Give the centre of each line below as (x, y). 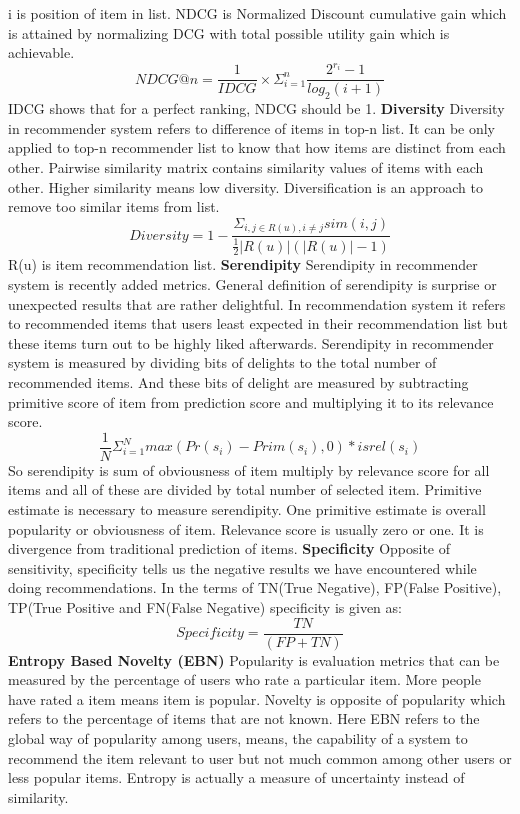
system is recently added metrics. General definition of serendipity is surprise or (252, 284)
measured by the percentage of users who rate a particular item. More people (244, 679)
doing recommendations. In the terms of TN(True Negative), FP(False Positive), (255, 587)
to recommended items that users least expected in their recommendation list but (258, 323)
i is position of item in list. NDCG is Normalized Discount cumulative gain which (257, 13)
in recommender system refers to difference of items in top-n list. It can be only (252, 127)
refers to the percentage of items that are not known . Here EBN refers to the (244, 718)
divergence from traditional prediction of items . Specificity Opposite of (229, 548)
